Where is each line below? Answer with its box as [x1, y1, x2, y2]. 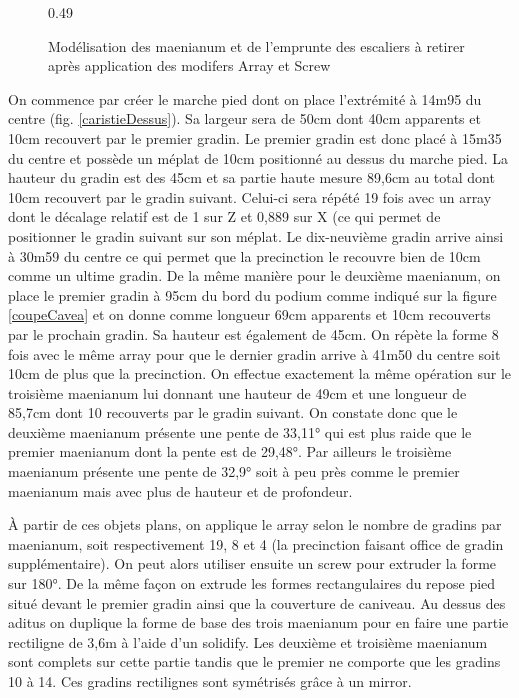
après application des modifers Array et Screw [48, 55, 331, 76]
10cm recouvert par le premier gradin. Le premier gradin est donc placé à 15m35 [8, 127, 502, 148]
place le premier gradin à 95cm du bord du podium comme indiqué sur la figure [8, 284, 497, 305]
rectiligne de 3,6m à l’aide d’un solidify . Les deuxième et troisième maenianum [8, 631, 488, 652]
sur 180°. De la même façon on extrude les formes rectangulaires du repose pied [8, 573, 496, 594]
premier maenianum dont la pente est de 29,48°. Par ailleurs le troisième [8, 441, 452, 462]
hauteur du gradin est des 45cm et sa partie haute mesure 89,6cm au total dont [8, 167, 495, 188]
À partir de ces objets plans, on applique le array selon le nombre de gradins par [8, 514, 502, 535]
